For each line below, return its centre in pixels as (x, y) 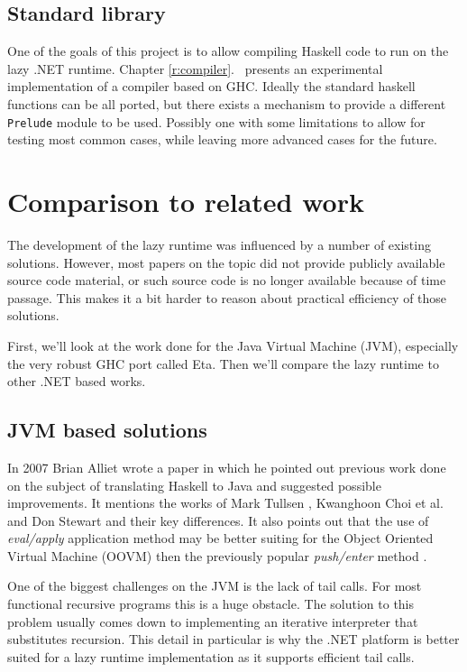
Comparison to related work (186, 202)
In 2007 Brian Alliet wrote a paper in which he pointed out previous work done (227, 467)
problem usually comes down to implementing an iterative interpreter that (213, 621)
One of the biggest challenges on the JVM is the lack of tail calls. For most (215, 586)
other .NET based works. (77, 381)
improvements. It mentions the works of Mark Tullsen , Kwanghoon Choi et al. (225, 503)
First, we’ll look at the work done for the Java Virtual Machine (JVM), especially (233, 345)
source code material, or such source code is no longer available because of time (227, 280)
